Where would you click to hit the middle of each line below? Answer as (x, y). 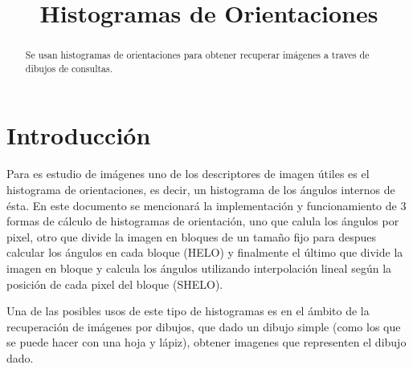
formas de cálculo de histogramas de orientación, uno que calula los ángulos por (203, 221)
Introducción (79, 135)
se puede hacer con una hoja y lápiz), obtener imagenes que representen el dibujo (206, 342)
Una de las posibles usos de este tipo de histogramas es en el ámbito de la (188, 311)
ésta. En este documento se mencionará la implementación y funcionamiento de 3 (206, 205)
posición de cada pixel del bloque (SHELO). (115, 284)
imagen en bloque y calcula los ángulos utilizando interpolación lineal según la (199, 268)
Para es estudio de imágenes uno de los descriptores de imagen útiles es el (188, 174)
